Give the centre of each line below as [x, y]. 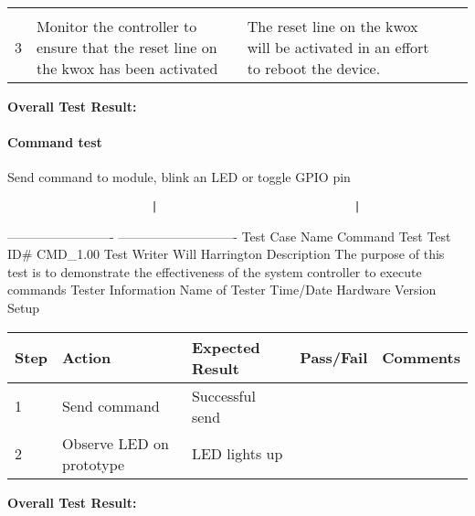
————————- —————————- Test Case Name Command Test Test [229, 236]
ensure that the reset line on [127, 47]
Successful [223, 395]
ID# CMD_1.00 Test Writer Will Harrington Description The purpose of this [226, 254]
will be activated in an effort [338, 47]
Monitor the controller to [117, 26]
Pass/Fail [334, 358]
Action [87, 358]
